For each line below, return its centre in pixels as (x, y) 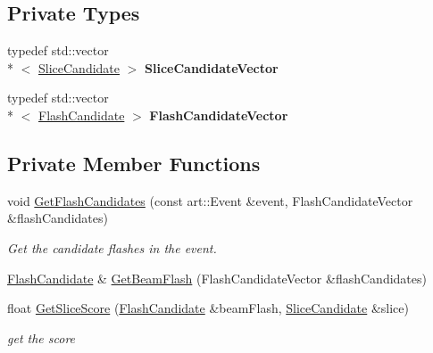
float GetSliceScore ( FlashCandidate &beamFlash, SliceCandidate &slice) (208, 308)
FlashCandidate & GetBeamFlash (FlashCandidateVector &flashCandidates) (217, 278)
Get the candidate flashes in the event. (112, 247)
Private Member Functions (134, 163)
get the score (42, 337)
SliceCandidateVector (212, 67)
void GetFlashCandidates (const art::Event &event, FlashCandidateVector (210, 200)
